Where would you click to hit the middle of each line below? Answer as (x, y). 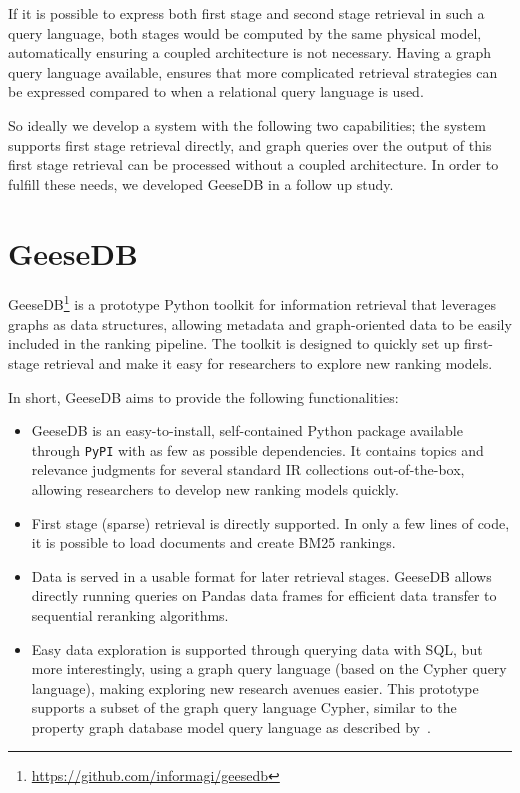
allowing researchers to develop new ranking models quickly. (215, 488)
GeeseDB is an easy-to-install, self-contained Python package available (247, 430)
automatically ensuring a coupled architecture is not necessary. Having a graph (250, 52)
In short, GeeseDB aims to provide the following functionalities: (203, 396)
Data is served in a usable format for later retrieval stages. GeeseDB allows (261, 575)
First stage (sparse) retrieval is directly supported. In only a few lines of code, (270, 522)
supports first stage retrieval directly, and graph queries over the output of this (250, 144)
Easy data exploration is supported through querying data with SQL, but (257, 648)
